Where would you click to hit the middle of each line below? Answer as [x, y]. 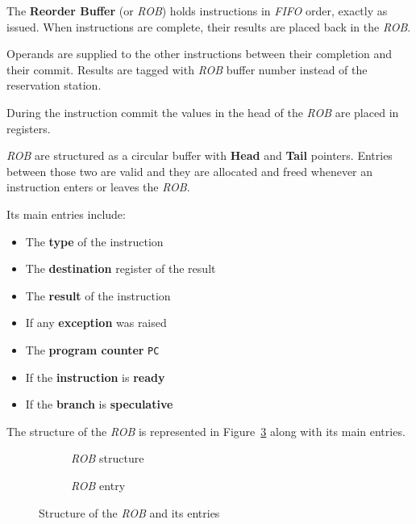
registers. [29, 128]
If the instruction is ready [95, 377]
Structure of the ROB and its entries [129, 512]
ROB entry [98, 485]
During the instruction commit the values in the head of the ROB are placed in [203, 112]
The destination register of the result [121, 268]
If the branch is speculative [99, 404]
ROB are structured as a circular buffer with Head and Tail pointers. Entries [200, 155]
